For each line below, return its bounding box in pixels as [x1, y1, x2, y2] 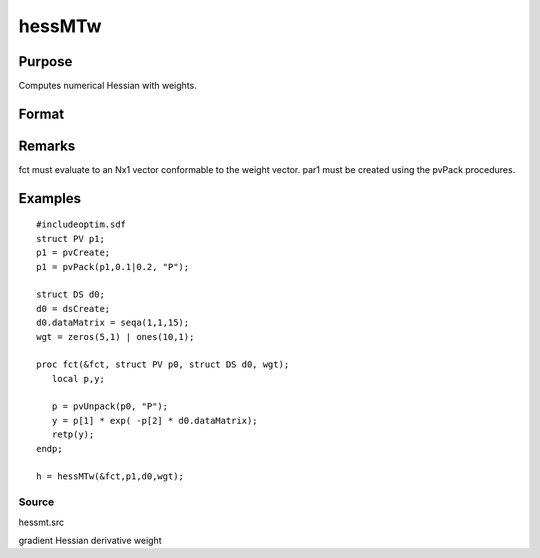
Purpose [18, 53, 73, 70]
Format [18, 105, 65, 122]
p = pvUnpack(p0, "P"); [51, 401, 169, 412]
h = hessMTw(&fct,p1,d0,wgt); [36, 471, 185, 482]
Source [18, 495, 55, 509]
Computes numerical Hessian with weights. [18, 80, 197, 92]
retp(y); [51, 429, 95, 440]
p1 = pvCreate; [36, 247, 111, 259]
